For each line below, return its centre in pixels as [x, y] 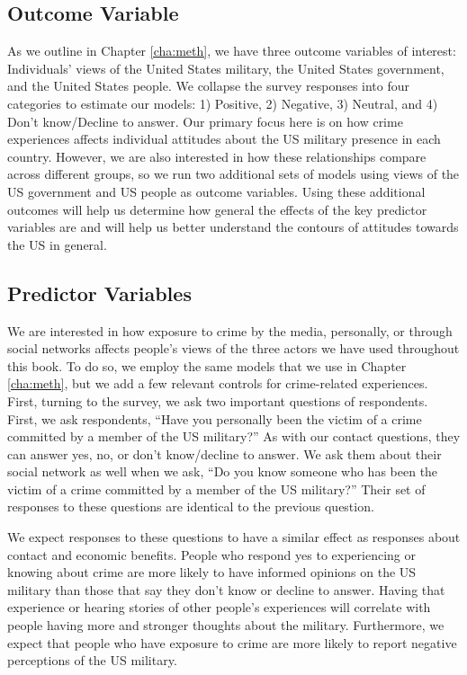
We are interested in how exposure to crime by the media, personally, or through [230, 330]
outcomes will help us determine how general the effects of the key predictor [217, 209]
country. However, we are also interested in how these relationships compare [217, 156]
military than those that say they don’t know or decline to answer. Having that [226, 589]
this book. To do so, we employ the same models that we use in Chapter [207, 365]
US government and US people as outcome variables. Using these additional [216, 191]
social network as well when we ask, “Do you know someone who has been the [223, 471]
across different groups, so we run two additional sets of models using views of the [233, 174]
